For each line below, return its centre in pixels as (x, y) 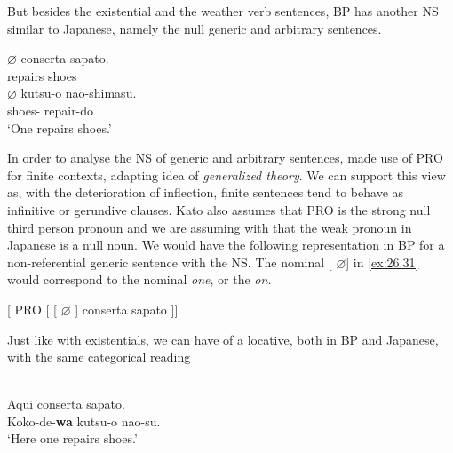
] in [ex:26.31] (382, 262)
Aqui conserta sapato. (66, 404)
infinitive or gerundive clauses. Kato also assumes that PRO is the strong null (219, 209)
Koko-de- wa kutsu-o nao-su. (84, 421)
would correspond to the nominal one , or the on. (139, 279)
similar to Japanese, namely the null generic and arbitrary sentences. (195, 28)
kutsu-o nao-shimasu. (79, 93)
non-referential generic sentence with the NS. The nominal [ (170, 262)
